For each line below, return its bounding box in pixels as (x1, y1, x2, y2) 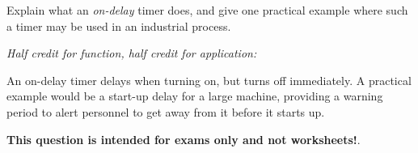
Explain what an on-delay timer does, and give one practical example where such (6, 2, 408, 18)
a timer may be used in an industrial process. (6, 17, 231, 34)
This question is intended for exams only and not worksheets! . (6, 130, 361, 147)
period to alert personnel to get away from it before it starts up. (6, 103, 325, 120)
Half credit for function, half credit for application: (6, 45, 257, 62)
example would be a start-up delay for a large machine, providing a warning (6, 87, 383, 104)
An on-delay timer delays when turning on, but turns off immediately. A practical (6, 71, 412, 88)
